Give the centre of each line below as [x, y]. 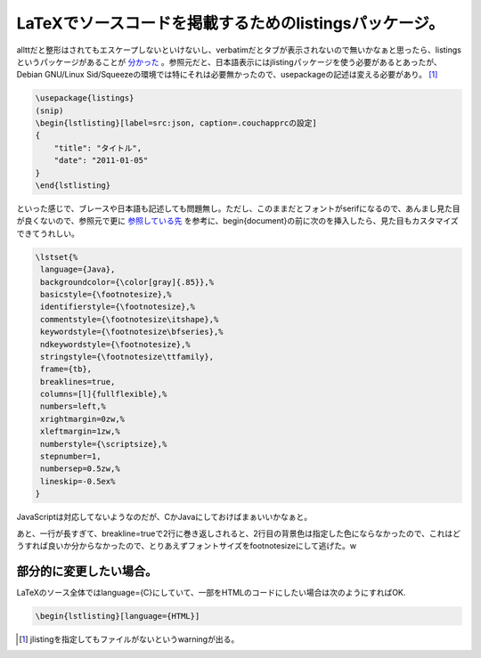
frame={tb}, [66, 369]
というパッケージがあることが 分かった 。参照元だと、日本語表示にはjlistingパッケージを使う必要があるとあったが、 [229, 61]
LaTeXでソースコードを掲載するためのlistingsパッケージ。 [230, 23]
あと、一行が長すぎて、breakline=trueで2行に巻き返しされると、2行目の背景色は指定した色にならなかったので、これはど [238, 533]
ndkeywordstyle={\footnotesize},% [115, 344]
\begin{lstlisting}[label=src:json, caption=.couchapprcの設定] [176, 123]
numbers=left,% [73, 406]
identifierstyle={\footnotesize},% [118, 307]
